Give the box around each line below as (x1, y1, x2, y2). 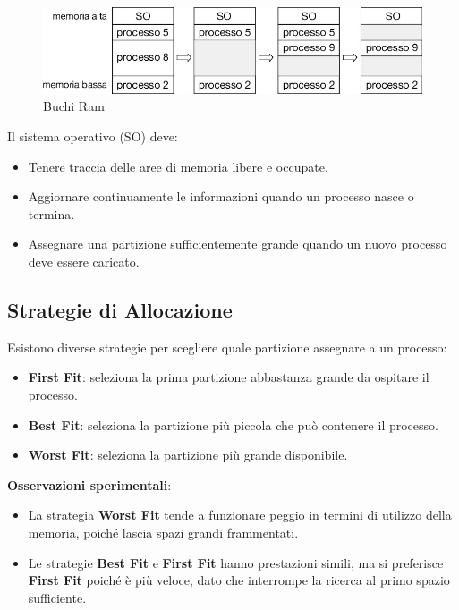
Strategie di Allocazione (7, 295, 233, 323)
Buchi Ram (43, 97, 105, 115)
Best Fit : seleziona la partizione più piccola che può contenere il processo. (28, 415, 438, 434)
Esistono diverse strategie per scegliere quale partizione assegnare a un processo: (7, 337, 447, 356)
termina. (28, 204, 75, 223)
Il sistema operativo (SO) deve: (7, 127, 178, 146)
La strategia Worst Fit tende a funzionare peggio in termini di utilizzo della (28, 505, 452, 524)
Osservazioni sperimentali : (7, 475, 172, 494)
